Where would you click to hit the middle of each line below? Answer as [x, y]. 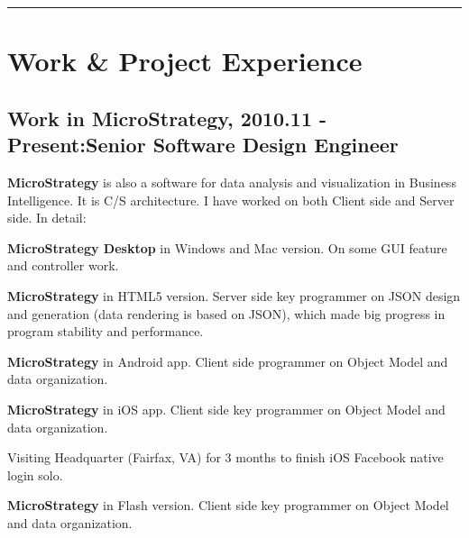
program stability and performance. [106, 331]
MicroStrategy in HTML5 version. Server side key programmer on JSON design [234, 295]
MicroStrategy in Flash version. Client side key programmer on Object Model [228, 505]
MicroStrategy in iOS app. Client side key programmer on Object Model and [226, 409]
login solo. [35, 474]
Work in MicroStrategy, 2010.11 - [167, 118]
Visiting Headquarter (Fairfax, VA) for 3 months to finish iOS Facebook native [225, 457]
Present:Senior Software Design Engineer [203, 145]
